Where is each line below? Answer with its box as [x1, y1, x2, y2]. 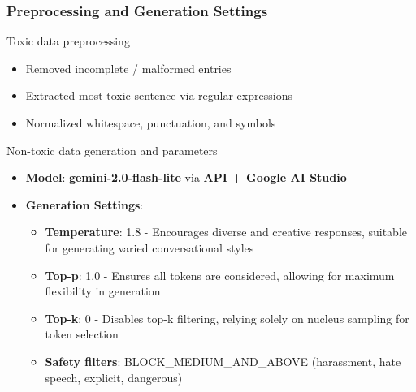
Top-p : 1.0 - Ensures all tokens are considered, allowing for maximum [45, 266, 395, 283]
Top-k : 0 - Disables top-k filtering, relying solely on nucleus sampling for [45, 309, 409, 326]
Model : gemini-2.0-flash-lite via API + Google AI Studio [25, 169, 347, 186]
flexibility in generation [45, 282, 161, 299]
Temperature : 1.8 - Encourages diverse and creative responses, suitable [45, 223, 407, 240]
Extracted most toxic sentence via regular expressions [25, 87, 292, 104]
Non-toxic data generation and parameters [6, 141, 218, 158]
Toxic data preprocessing [6, 32, 130, 50]
